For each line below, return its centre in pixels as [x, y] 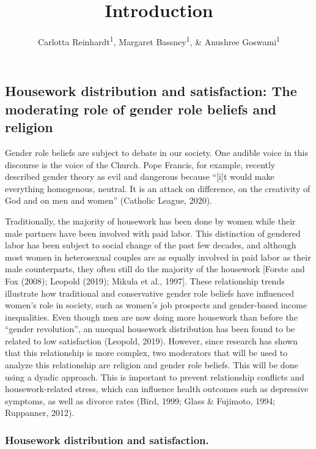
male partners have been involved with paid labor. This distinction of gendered [153, 233]
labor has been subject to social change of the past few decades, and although [151, 245]
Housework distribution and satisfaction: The [151, 91]
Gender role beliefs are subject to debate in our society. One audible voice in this [157, 152]
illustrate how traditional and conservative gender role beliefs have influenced [149, 293]
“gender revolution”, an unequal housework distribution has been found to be [150, 329]
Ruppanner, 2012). [40, 413]
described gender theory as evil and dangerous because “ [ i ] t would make [140, 176]
